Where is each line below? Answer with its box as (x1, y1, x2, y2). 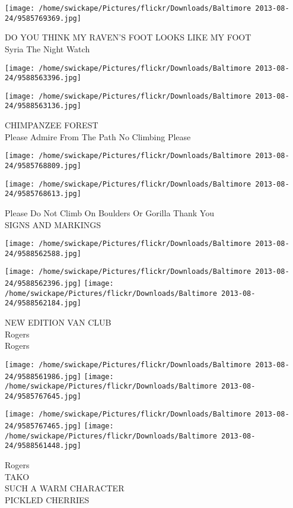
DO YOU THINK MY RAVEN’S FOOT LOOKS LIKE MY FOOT (5, 31, 251, 43)
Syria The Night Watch (5, 42, 90, 55)
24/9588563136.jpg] (5, 102, 81, 111)
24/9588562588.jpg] (5, 249, 81, 258)
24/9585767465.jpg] (5, 422, 81, 431)
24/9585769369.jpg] (5, 14, 81, 23)
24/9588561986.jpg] (5, 372, 81, 381)
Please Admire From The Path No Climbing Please (5, 130, 191, 143)
